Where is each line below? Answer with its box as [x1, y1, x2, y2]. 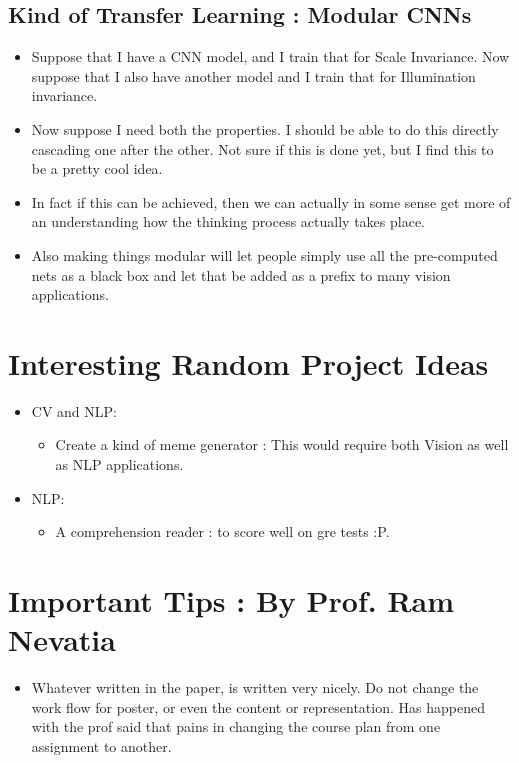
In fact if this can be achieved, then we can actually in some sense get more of [31, 191, 511, 212]
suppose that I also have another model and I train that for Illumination [31, 65, 476, 86]
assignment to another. [31, 735, 172, 756]
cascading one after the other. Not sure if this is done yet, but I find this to [31, 138, 494, 159]
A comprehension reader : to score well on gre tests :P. [55, 521, 390, 542]
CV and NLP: [31, 400, 117, 421]
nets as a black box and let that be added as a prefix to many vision [31, 264, 451, 285]
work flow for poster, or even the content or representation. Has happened [31, 696, 485, 717]
